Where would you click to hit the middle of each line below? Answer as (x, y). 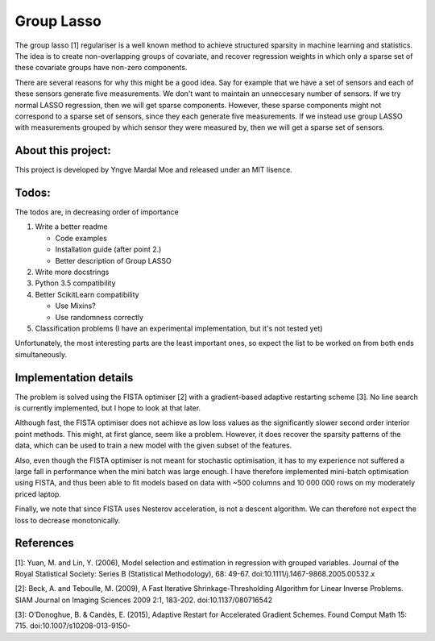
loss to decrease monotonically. (68, 520)
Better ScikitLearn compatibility (87, 294)
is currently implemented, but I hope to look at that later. (108, 408)
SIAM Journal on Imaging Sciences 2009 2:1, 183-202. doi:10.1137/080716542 (144, 600)
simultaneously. (41, 354)
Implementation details (74, 378)
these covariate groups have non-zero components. (101, 68)
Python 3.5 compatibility (75, 283)
